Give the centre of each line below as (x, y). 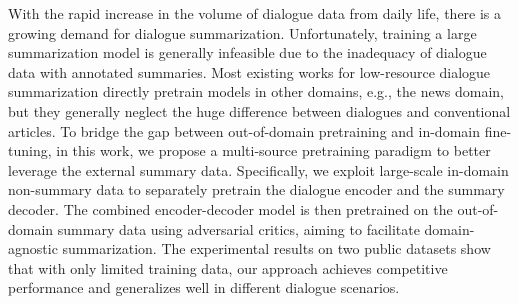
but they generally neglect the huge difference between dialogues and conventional (259, 110)
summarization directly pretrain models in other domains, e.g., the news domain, (256, 91)
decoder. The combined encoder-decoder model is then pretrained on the (230, 208)
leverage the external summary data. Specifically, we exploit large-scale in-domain (258, 169)
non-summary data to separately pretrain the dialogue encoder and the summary (256, 189)
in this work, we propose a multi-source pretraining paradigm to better (273, 150)
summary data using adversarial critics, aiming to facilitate (238, 228)
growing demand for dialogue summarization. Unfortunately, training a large (242, 32)
